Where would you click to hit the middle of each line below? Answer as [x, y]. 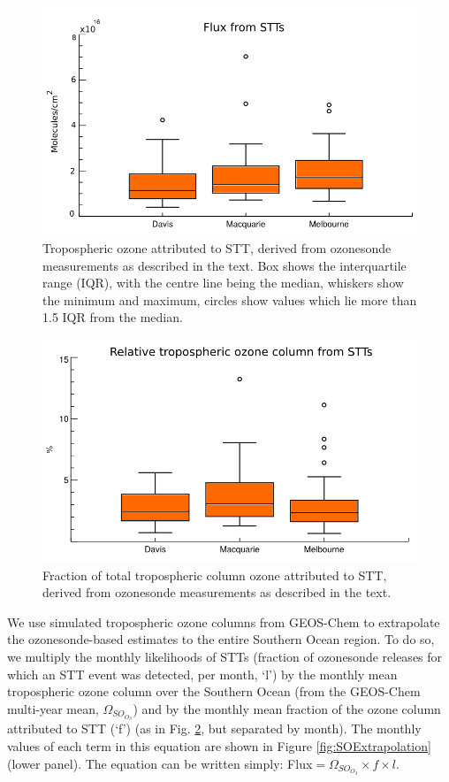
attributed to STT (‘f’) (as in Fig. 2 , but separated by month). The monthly [214, 728]
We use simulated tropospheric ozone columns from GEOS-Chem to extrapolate [224, 621]
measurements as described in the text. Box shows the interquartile [224, 265]
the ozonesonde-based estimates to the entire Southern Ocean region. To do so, [221, 639]
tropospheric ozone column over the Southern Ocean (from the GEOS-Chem [214, 691]
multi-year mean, [53, 708]
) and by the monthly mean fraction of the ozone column [287, 708]
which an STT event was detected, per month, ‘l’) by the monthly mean [202, 674]
